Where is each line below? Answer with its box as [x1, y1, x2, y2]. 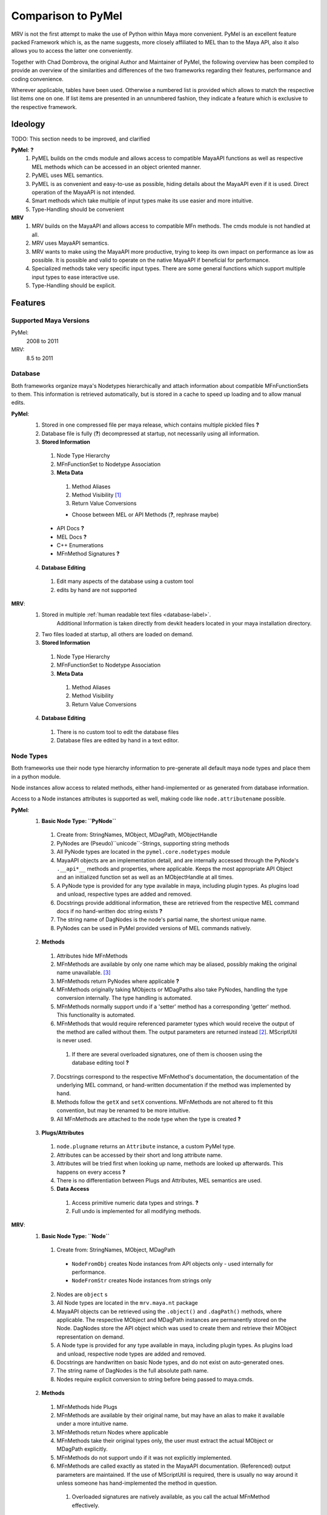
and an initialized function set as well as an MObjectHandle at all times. [56, 873, 234, 881]
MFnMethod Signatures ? [56, 550, 120, 558]
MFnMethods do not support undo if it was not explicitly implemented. [56, 1454, 232, 1461]
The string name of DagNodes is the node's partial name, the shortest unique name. [56, 916, 266, 924]
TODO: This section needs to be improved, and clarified [11, 135, 150, 142]
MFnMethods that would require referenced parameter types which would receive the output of [56, 1020, 295, 1027]
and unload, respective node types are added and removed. [56, 1350, 206, 1357]
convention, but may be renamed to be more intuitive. [56, 1107, 191, 1114]
